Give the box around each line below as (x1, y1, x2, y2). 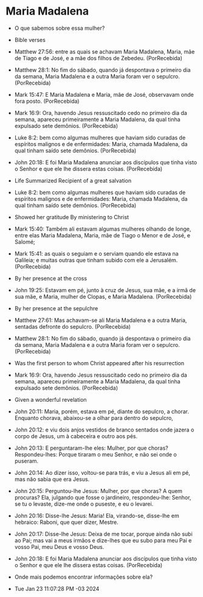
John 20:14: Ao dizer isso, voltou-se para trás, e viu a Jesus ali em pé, (14, 469, 191, 476)
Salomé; (14, 238, 36, 245)
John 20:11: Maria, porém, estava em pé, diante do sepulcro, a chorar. (14, 408, 190, 415)
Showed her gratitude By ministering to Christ (14, 213, 129, 220)
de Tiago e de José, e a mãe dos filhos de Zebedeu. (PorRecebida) (14, 54, 183, 61)
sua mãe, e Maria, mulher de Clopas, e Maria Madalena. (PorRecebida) (14, 293, 192, 300)
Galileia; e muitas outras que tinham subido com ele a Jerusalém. (14, 256, 178, 264)
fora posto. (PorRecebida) (14, 97, 80, 105)
